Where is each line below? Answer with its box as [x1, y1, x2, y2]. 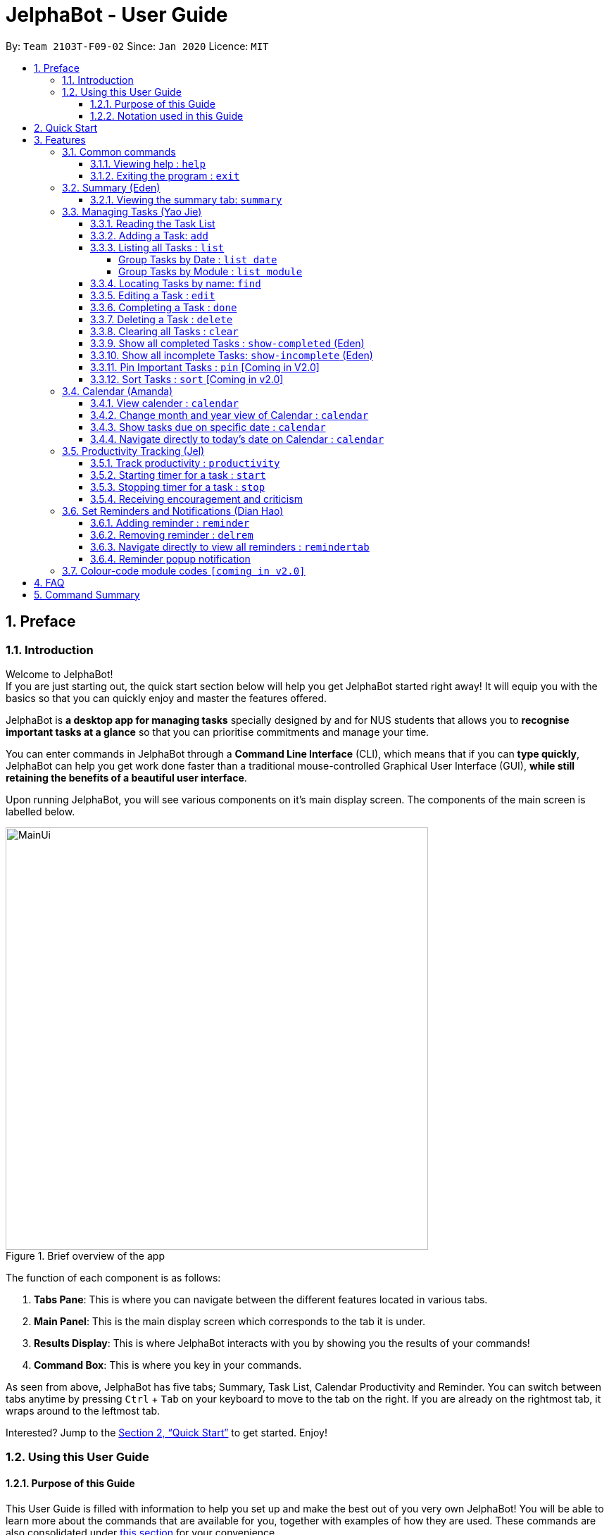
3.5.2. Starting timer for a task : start [90, 468, 266, 481]
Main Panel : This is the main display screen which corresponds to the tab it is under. [34, 1315, 426, 1327]
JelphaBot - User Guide [6, 3, 228, 27]
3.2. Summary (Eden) [62, 181, 161, 194]
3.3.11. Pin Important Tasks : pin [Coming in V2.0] [90, 361, 320, 373]
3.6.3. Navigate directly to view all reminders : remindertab [90, 540, 370, 553]
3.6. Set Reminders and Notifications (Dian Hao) [62, 504, 284, 517]
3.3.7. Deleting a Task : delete [90, 313, 233, 325]
